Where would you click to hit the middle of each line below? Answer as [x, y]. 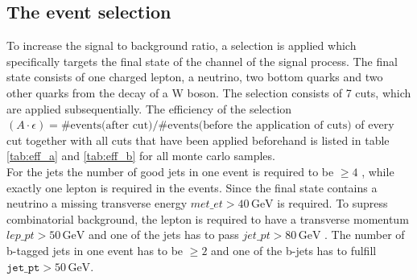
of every [375, 124]
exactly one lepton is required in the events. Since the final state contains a [192, 187]
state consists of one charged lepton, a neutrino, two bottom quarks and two [195, 77]
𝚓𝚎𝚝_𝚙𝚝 [23, 268]
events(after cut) [111, 126]
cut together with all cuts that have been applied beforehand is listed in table [198, 140]
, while [378, 171]
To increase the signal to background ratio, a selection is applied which [182, 45]
